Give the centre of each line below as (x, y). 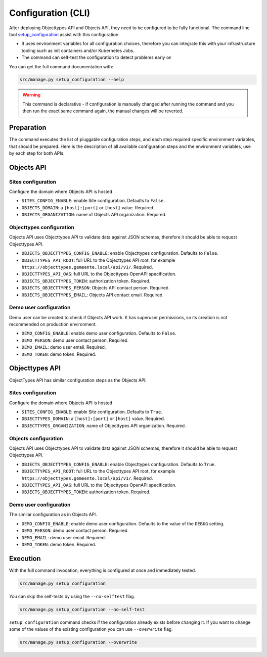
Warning (31, 95)
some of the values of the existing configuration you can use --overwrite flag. (91, 629)
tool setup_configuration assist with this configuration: (64, 34)
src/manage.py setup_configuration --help (72, 80)
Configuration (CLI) (50, 13)
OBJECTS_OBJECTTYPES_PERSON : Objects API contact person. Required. (96, 288)
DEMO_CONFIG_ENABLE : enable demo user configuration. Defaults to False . (99, 333)
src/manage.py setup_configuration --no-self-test (82, 609)
